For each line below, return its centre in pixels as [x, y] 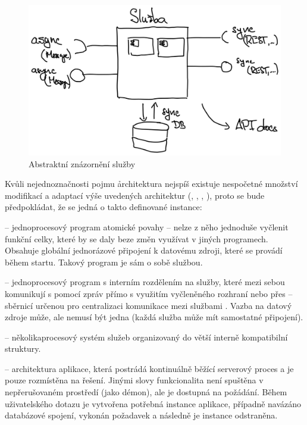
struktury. [23, 349]
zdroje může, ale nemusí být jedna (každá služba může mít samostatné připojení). [154, 317]
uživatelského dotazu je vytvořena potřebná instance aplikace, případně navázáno [153, 403]
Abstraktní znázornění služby [82, 163]
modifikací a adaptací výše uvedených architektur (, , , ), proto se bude [135, 195]
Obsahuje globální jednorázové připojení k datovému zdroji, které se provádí [144, 250]
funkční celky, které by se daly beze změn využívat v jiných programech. [137, 238]
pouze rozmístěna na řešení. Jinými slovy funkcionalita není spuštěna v [134, 380]
